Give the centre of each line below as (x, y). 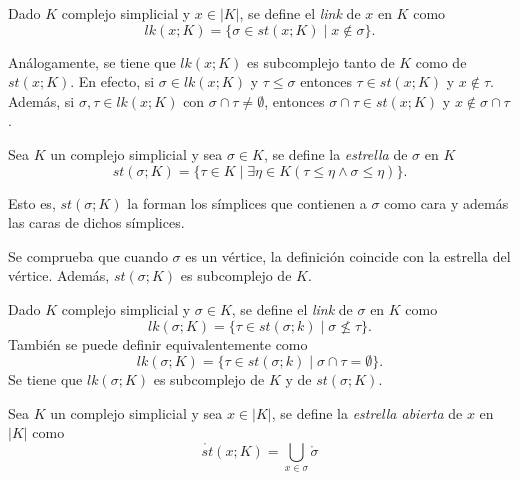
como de (441, 61)
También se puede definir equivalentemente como (158, 343)
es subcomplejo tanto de (321, 61)
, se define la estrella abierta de (367, 412)
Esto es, (32, 202)
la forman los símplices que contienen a (247, 202)
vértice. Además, (59, 275)
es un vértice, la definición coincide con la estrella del (348, 255)
